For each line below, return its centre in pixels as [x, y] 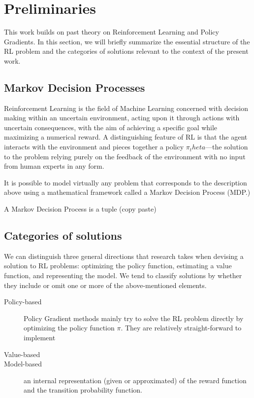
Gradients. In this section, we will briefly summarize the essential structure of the [127, 41]
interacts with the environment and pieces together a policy [94, 147]
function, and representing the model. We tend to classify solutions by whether [123, 275]
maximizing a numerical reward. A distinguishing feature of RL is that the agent [126, 137]
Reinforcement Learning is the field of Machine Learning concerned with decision [126, 108]
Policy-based [23, 302]
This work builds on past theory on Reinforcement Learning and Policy [111, 32]
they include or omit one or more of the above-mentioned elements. [105, 285]
